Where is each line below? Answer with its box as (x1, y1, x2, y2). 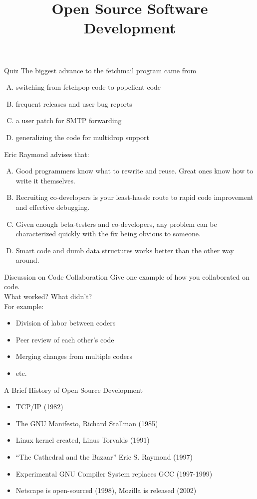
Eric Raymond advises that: (4, 149, 89, 159)
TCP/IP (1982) (15, 401, 63, 412)
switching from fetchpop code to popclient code (15, 82, 161, 92)
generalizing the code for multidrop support (15, 132, 149, 142)
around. (15, 255, 39, 265)
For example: (4, 301, 44, 311)
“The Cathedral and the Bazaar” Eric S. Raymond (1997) (15, 452, 193, 462)
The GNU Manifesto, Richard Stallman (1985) (15, 418, 158, 428)
